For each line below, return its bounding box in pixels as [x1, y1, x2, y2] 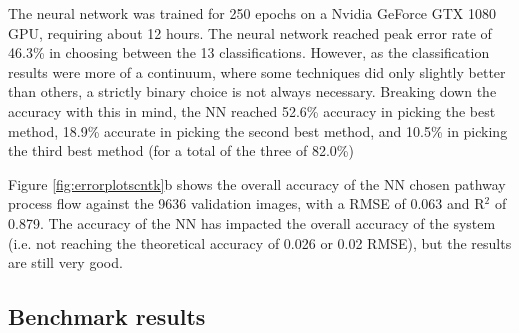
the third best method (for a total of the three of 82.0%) [8, 140, 354, 161]
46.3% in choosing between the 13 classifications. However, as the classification [8, 42, 490, 63]
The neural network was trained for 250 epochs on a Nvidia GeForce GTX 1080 [8, 3, 496, 23]
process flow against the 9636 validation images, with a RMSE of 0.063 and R [8, 193, 485, 214]
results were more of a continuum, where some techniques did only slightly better [8, 61, 506, 82]
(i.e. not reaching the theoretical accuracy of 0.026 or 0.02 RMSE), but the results [8, 232, 512, 253]
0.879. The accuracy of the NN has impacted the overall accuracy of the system [8, 212, 496, 233]
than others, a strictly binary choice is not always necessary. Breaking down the [8, 81, 497, 102]
